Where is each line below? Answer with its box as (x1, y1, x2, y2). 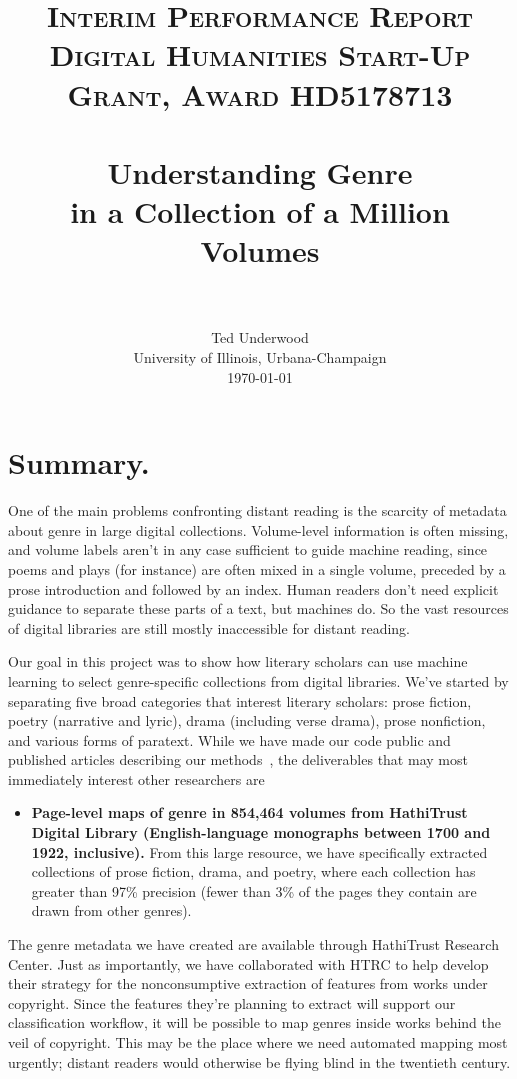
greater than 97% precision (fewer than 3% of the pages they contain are (31, 880, 477, 901)
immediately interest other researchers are (8, 768, 265, 789)
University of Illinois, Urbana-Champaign (133, 347, 387, 368)
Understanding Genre (107, 151, 413, 192)
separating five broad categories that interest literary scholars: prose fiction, (8, 690, 472, 711)
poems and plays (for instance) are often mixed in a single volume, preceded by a (8, 558, 506, 579)
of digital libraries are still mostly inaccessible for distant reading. (8, 617, 411, 638)
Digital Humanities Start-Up (49, 34, 471, 75)
